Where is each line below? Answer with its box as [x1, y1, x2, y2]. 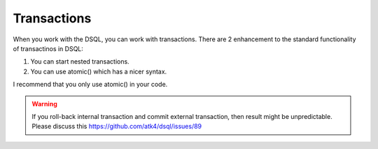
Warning [31, 99, 57, 108]
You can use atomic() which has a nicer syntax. [30, 67, 167, 76]
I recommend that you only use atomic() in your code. [13, 80, 168, 89]
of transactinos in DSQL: [13, 44, 84, 52]
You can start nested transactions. [30, 57, 129, 66]
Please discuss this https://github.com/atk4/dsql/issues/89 [31, 122, 202, 131]
